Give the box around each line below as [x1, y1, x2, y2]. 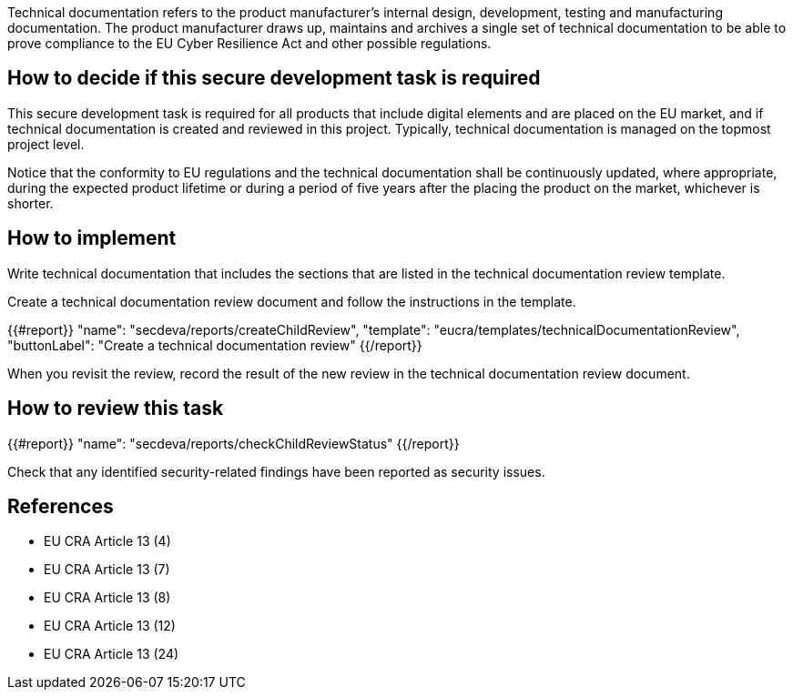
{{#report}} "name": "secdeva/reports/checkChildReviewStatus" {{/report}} [7, 435, 460, 451]
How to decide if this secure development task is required [7, 66, 541, 90]
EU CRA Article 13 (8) [44, 590, 171, 606]
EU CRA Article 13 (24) [44, 646, 179, 662]
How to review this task [7, 397, 224, 420]
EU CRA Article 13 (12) [44, 618, 176, 634]
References [7, 494, 114, 518]
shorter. [7, 195, 54, 211]
